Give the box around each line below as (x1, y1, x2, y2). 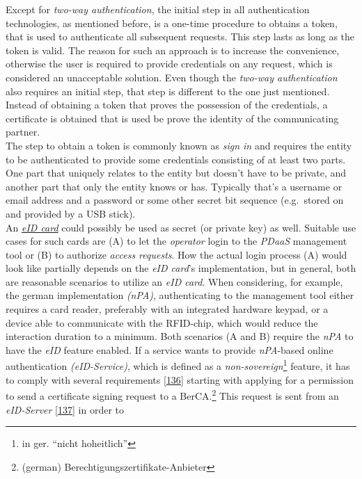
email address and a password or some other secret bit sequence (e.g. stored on (6, 193, 344, 207)
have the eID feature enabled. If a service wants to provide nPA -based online (6, 342, 333, 357)
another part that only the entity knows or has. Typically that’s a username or (6, 179, 343, 193)
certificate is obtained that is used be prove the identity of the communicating (6, 111, 339, 125)
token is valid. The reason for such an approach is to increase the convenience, (6, 42, 340, 57)
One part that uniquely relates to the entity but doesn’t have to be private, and (6, 165, 347, 180)
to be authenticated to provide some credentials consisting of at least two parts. (6, 152, 346, 166)
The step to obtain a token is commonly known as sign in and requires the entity (6, 138, 352, 152)
